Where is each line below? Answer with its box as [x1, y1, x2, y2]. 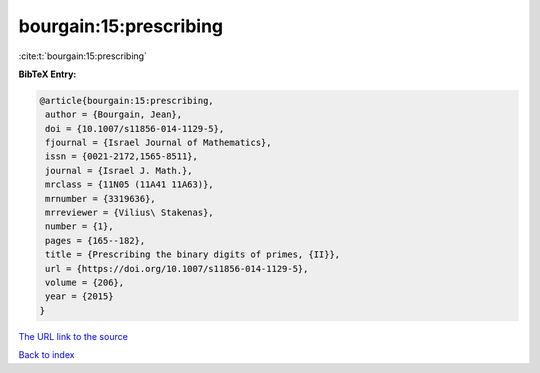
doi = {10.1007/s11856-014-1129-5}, [45, 123, 225, 134]
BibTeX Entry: [18, 68, 77, 80]
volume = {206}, [45, 277, 125, 288]
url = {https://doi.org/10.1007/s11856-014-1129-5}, [45, 263, 309, 274]
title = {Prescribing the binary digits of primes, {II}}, [45, 249, 341, 260]
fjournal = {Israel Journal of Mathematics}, [45, 137, 272, 149]
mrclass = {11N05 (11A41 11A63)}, [45, 179, 214, 190]
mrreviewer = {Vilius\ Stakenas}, [45, 207, 214, 219]
